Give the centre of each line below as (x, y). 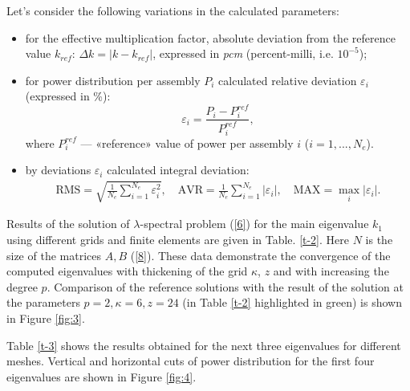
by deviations (58, 170)
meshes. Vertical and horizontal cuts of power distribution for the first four (191, 361)
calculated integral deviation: (178, 170)
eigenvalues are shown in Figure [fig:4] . (101, 376)
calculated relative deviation (288, 80)
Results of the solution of (68, 224)
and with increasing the (331, 271)
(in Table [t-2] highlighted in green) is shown (292, 302)
